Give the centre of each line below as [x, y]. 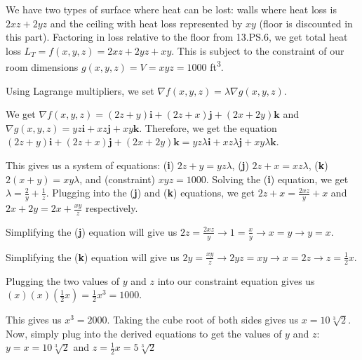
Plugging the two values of [63, 280]
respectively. [112, 208]
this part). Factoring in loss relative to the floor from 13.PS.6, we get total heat [177, 37]
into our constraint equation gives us [236, 280]
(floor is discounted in [306, 23]
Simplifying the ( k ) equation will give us [93, 256]
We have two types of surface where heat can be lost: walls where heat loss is [171, 9]
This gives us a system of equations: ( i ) [90, 165]
